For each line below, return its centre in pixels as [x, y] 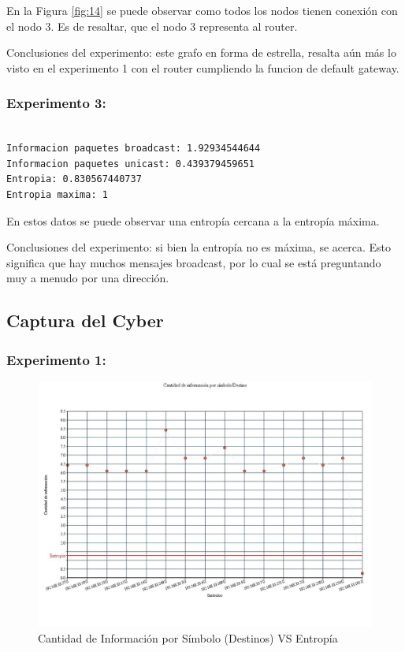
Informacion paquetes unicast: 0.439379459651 [130, 164]
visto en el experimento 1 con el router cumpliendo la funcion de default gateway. [203, 67]
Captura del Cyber [85, 320]
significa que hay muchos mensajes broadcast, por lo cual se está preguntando [194, 262]
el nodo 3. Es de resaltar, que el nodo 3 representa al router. [152, 26]
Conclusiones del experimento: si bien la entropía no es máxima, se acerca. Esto [199, 247]
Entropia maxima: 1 [57, 194]
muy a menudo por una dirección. [88, 278]
